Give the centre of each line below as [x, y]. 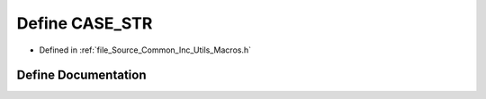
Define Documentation [81, 75]
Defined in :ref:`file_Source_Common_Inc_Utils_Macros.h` [145, 50]
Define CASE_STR [85, 23]
